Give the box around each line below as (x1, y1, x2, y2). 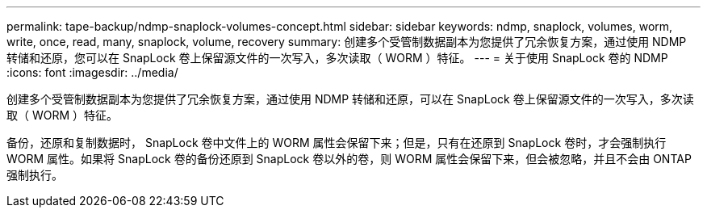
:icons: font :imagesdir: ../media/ (6, 65, 178, 79)
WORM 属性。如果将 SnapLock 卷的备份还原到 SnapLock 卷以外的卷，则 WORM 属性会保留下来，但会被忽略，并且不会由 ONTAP (6, 152, 692, 166)
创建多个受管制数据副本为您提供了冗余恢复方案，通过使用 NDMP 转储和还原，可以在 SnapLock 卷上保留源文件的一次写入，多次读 (6, 92, 694, 106)
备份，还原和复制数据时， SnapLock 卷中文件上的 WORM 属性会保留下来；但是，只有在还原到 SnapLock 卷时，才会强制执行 (6, 136, 667, 149)
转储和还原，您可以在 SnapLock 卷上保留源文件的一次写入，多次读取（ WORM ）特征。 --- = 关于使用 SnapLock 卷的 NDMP (6, 51, 668, 65)
